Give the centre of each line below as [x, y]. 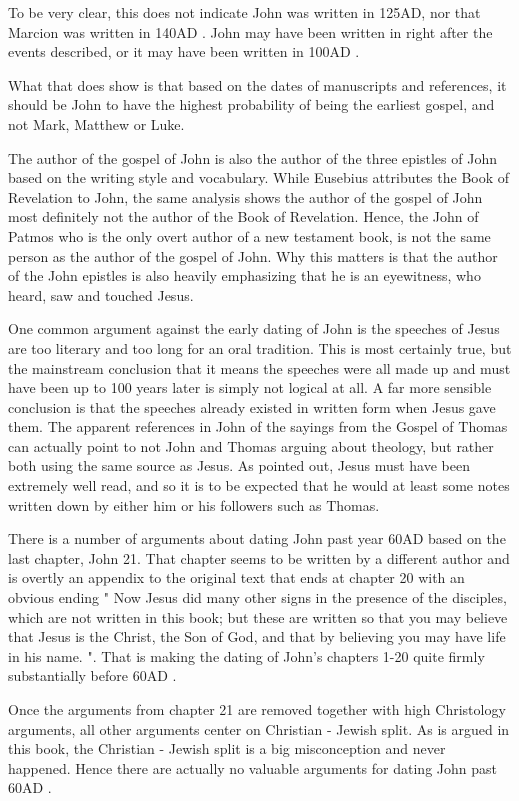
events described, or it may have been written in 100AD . [184, 51]
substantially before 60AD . [92, 675]
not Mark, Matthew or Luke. [96, 123]
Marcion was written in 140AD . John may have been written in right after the [250, 31]
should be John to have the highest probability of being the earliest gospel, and [251, 104]
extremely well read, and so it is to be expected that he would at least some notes [259, 485]
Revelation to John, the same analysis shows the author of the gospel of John [245, 196]
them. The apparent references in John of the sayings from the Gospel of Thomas [258, 426]
